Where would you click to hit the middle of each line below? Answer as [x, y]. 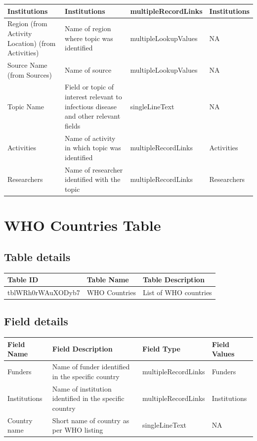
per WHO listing [78, 430]
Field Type [161, 349]
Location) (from [32, 43]
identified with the [93, 179]
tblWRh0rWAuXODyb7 [44, 292]
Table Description [174, 280]
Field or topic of [89, 87]
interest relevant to [93, 96]
